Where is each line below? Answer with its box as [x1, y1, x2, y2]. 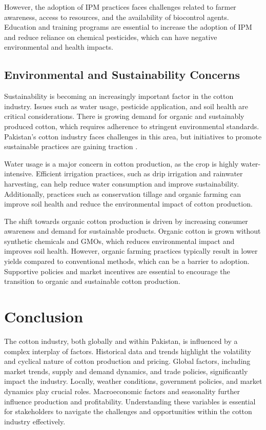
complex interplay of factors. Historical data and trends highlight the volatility [4, 345, 251, 356]
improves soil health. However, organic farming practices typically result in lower [4, 245, 258, 256]
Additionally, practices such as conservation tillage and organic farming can [4, 188, 241, 199]
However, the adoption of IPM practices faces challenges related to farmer [4, 2, 236, 12]
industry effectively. [4, 416, 66, 426]
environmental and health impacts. [4, 42, 113, 52]
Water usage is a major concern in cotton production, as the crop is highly [4, 158, 239, 169]
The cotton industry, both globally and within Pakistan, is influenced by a [4, 335, 238, 346]
